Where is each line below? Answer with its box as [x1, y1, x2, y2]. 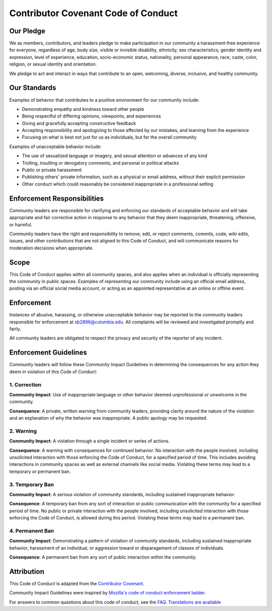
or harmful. [9, 222, 33, 228]
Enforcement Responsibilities [9, 194, 104, 202]
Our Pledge [9, 27, 45, 35]
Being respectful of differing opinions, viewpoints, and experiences [22, 113, 161, 119]
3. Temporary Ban [9, 481, 54, 488]
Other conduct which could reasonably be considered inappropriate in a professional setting [22, 181, 214, 187]
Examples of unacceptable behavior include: [9, 144, 102, 150]
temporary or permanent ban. [9, 468, 71, 474]
